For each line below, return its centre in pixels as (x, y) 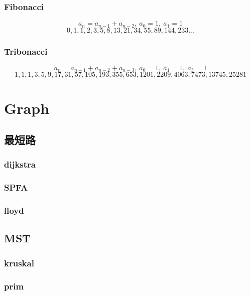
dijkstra (20, 164)
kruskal (19, 263)
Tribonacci (26, 51)
